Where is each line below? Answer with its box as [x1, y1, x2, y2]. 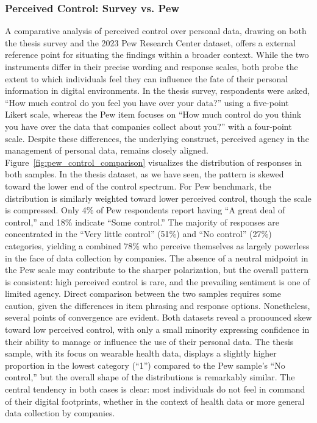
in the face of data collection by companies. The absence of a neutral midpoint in [5, 251, 308, 264]
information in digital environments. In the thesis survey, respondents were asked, [5, 84, 310, 97]
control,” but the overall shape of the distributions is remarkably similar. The [5, 371, 295, 383]
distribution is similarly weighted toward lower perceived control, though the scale [5, 191, 312, 204]
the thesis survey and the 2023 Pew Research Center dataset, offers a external [5, 36, 296, 49]
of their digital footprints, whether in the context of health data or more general [5, 394, 305, 407]
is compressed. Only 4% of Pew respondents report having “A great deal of [5, 204, 285, 216]
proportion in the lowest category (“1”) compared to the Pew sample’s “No [5, 358, 285, 371]
